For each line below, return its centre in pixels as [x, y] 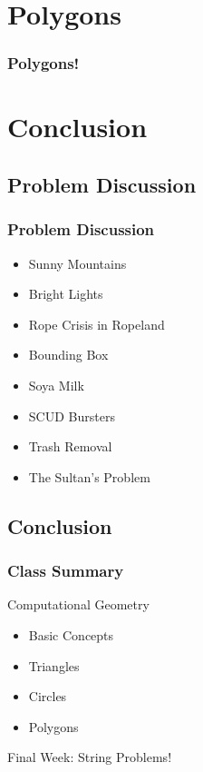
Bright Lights [66, 294]
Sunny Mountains [77, 263]
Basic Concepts [71, 634]
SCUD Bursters [72, 416]
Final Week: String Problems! [90, 757]
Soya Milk [56, 385]
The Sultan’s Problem [89, 476]
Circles [48, 696]
